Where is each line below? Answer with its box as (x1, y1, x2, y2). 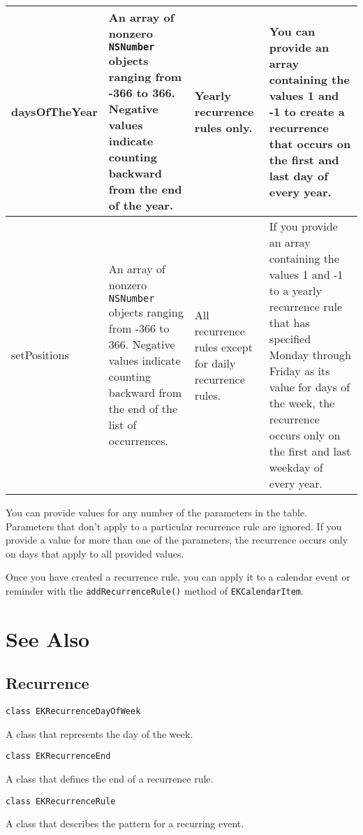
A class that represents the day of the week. (6, 726, 193, 741)
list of (108, 416, 137, 433)
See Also (6, 624, 90, 653)
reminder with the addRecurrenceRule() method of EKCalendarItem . (6, 583, 304, 597)
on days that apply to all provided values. (6, 546, 184, 560)
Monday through (269, 347, 351, 363)
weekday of (269, 459, 323, 475)
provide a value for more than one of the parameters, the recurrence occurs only (6, 532, 348, 547)
